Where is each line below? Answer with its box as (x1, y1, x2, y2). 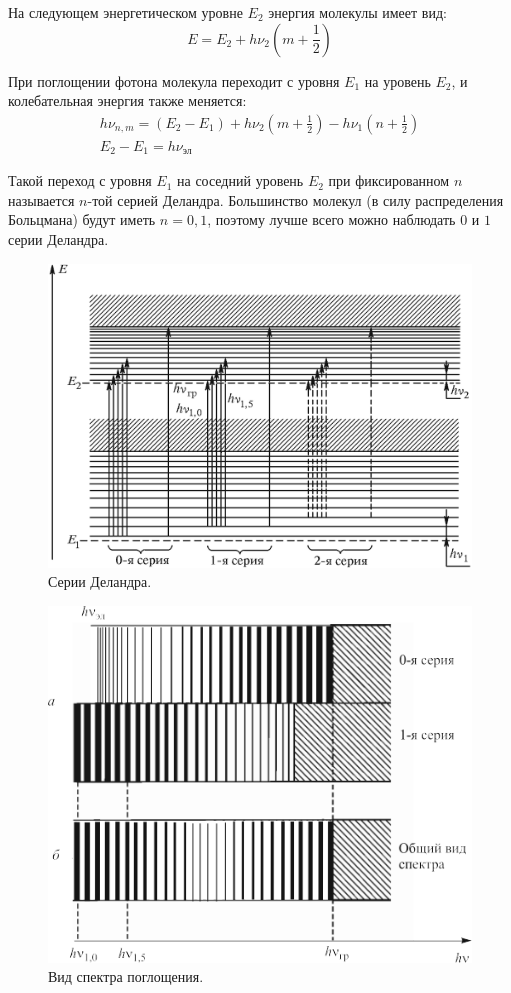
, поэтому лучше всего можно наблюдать (207, 209, 456, 230)
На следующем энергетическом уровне (8, 2, 243, 22)
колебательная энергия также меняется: (8, 90, 247, 111)
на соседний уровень (177, 170, 304, 191)
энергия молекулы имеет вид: (268, 2, 447, 22)
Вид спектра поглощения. (48, 966, 204, 987)
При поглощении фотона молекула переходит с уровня (8, 70, 340, 91)
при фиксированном (328, 170, 450, 191)
